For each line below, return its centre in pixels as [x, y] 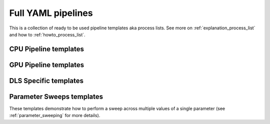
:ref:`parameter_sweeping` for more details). [55, 116]
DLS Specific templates [46, 80]
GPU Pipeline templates [47, 65]
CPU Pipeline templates [47, 49]
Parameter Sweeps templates [56, 96]
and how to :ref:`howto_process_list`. [47, 34]
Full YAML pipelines [51, 13]
